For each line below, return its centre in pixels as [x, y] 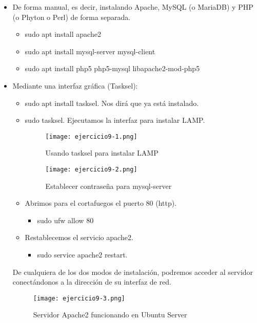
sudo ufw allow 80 [65, 220]
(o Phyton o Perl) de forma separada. [72, 17]
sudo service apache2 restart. [82, 255]
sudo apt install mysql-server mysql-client [90, 51]
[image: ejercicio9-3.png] [79, 298]
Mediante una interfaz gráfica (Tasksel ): [75, 85]
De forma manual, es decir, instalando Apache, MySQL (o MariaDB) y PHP [133, 7]
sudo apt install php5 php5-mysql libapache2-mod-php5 [112, 68]
